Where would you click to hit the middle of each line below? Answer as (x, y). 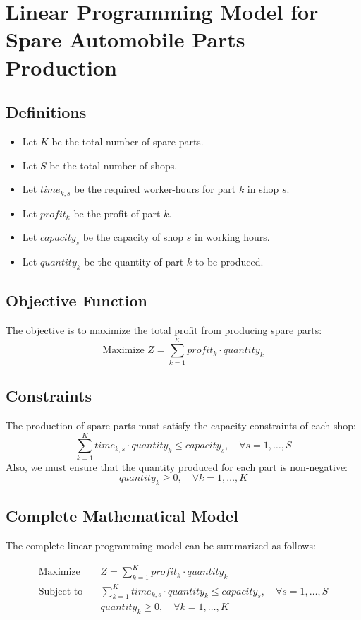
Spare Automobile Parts (126, 39)
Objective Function (77, 300)
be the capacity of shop (133, 237)
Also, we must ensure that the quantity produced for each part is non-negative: (177, 466)
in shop (263, 189)
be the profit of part (117, 213)
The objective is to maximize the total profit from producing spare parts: (164, 329)
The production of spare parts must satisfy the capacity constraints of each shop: (181, 425)
